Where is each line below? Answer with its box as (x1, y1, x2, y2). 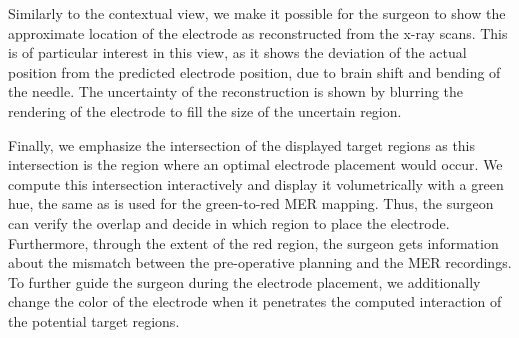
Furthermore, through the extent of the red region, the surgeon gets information (8, 232, 499, 253)
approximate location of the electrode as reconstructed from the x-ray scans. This (8, 22, 508, 43)
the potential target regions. (8, 310, 180, 331)
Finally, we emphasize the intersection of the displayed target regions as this (8, 134, 476, 155)
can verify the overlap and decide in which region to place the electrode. (8, 212, 450, 233)
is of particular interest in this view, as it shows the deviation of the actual (8, 42, 467, 63)
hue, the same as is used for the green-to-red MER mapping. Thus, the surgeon (8, 193, 494, 214)
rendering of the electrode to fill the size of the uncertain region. (8, 100, 402, 121)
